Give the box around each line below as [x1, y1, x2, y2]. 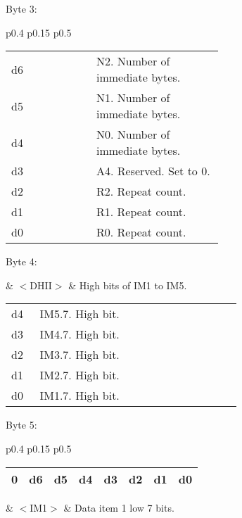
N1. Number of [96, 89, 170, 106]
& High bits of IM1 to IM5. [68, 277, 187, 292]
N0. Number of [96, 126, 170, 143]
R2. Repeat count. [96, 183, 186, 200]
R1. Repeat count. [96, 203, 186, 220]
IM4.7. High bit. [39, 326, 120, 343]
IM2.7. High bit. [39, 367, 120, 384]
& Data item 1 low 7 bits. [63, 500, 174, 514]
